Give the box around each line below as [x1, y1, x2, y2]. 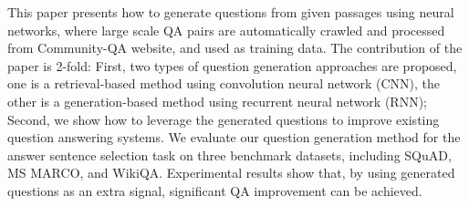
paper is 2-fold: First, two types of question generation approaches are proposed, [7, 56, 457, 75]
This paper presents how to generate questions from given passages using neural [7, 3, 454, 21]
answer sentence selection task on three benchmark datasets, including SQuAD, [7, 145, 452, 164]
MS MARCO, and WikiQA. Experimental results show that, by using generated [7, 163, 455, 182]
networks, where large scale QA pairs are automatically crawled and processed [7, 20, 445, 39]
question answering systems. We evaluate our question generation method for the [7, 128, 461, 147]
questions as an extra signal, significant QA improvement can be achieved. [7, 180, 422, 200]
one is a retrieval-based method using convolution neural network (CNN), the [7, 74, 441, 93]
